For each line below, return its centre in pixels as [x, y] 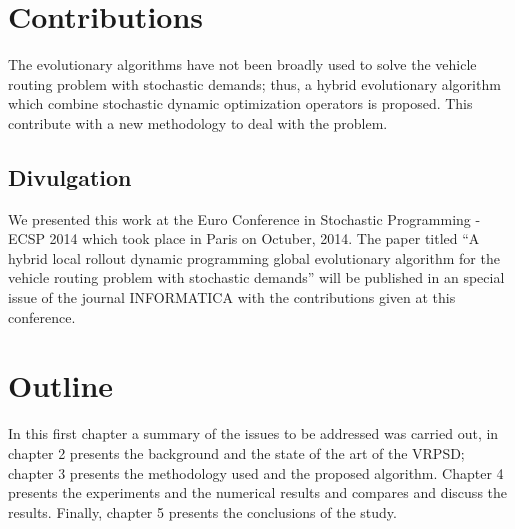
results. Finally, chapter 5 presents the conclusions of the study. [202, 511]
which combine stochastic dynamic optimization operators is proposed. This [240, 103]
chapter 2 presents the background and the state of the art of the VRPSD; [236, 452]
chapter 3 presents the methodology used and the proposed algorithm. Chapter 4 [256, 472]
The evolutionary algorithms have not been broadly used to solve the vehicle [242, 64]
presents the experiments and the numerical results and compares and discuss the [258, 492]
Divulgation [70, 176]
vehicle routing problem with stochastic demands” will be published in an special [256, 277]
